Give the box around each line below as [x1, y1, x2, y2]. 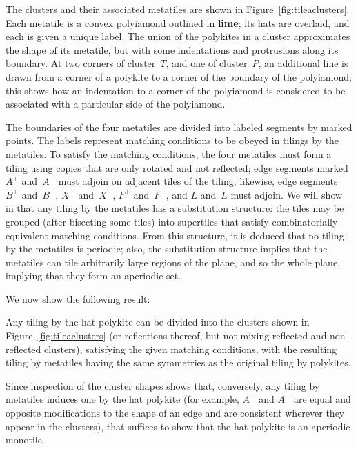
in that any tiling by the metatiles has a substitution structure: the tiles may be [6, 201, 344, 215]
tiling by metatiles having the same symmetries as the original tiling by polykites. [6, 355, 351, 370]
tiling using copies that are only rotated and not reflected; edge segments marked [6, 160, 348, 174]
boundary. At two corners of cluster [6, 56, 156, 70]
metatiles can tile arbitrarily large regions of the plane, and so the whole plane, [6, 255, 340, 269]
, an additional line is [258, 56, 348, 70]
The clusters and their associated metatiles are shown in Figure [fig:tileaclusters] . [6, 2, 350, 16]
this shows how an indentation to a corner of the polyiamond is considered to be [6, 83, 346, 97]
